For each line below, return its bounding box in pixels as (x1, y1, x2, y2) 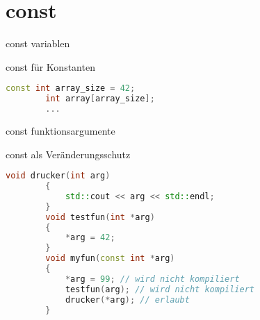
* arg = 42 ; (65, 233, 115, 243)
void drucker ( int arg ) (6, 171, 111, 181)
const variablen (6, 36, 70, 51)
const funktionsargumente (6, 123, 115, 137)
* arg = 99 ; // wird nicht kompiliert (65, 273, 240, 284)
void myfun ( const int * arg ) (45, 253, 175, 264)
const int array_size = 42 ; (6, 83, 136, 94)
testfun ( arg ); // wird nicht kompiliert (65, 284, 254, 294)
